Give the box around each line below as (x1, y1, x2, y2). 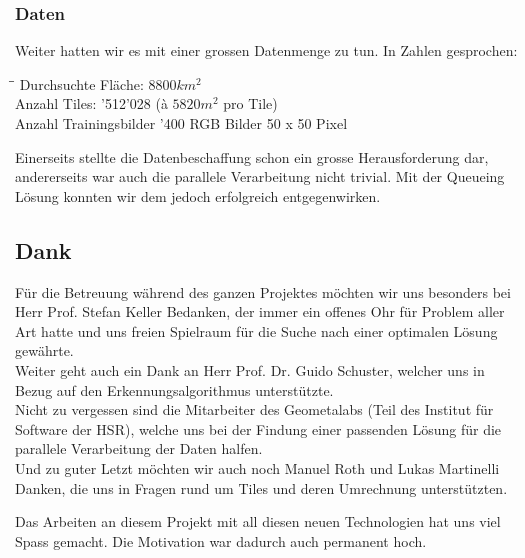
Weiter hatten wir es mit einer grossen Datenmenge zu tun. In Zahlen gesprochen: (15, 40, 518, 61)
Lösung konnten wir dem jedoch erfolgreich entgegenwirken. (15, 185, 381, 206)
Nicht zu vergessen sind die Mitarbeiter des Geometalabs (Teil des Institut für (15, 399, 494, 420)
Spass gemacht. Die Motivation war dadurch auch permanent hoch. (15, 530, 427, 551)
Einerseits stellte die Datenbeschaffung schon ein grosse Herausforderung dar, (15, 146, 489, 167)
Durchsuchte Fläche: (19, 73, 144, 94)
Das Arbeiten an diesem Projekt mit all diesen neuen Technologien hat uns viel (15, 511, 501, 532)
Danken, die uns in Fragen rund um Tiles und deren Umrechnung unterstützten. (15, 477, 508, 498)
